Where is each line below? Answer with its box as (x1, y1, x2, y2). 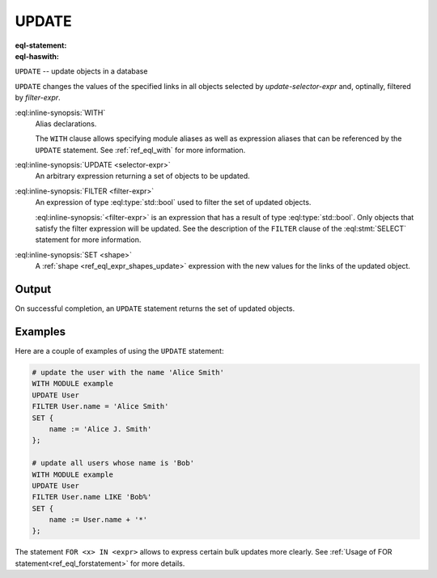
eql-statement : (15, 40, 67, 50)
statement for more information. (35, 235, 142, 244)
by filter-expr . (15, 93, 61, 103)
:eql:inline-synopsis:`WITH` (15, 108, 106, 117)
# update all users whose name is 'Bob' (32, 458, 194, 468)
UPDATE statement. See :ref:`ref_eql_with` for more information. (35, 145, 246, 155)
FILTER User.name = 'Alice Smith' (32, 402, 169, 411)
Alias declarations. (35, 118, 97, 129)
